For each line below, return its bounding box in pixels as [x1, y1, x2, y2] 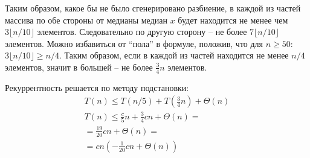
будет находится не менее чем [178, 13, 288, 26]
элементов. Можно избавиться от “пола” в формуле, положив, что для [5, 37, 263, 49]
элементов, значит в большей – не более [5, 60, 153, 73]
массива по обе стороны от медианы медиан [5, 13, 167, 26]
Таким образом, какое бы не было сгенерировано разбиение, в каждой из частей [5, 2, 301, 14]
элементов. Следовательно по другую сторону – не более [37, 25, 247, 38]
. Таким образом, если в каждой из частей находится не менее [59, 49, 289, 62]
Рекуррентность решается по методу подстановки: [5, 81, 189, 93]
